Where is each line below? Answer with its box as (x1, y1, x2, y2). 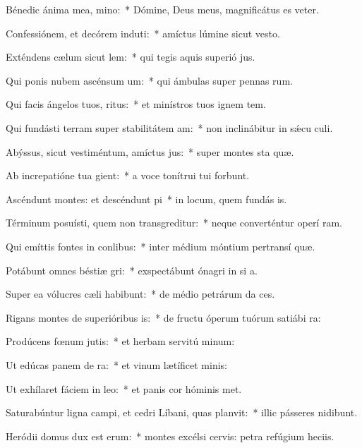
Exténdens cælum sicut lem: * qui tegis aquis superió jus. (6, 49, 255, 64)
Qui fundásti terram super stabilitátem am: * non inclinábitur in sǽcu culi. (6, 120, 333, 135)
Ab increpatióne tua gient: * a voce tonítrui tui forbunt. (6, 168, 250, 183)
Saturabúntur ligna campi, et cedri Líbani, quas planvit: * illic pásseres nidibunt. (6, 405, 358, 420)
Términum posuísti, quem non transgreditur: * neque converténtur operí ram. (6, 215, 342, 230)
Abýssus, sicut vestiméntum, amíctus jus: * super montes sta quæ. (6, 144, 294, 159)
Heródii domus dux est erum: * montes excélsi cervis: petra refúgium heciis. (6, 428, 334, 443)
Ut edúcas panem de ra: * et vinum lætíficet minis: (6, 357, 228, 372)
